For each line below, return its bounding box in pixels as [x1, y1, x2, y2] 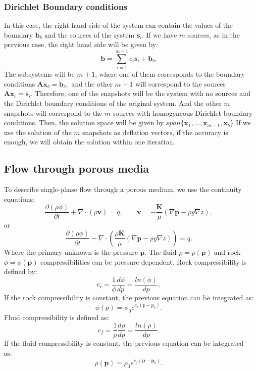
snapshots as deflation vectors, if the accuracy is [82, 127, 228, 137]
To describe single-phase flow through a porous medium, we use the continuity [4, 184, 242, 194]
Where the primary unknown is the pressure [4, 246, 138, 257]
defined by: [4, 266, 37, 277]
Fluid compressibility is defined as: [4, 312, 109, 322]
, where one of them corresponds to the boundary [95, 69, 245, 79]
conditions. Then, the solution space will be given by [4, 117, 164, 128]
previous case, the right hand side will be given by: [4, 39, 158, 49]
